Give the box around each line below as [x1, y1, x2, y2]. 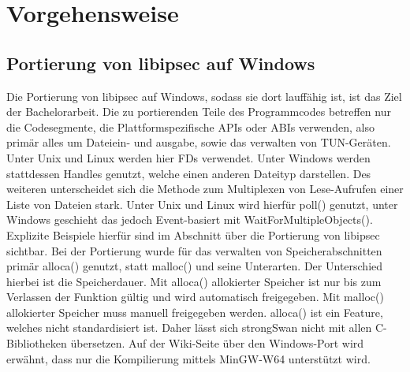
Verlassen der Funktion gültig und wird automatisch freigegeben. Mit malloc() [6, 288, 384, 305]
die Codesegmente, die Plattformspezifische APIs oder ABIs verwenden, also [6, 118, 375, 135]
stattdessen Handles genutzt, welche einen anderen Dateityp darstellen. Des [6, 165, 371, 181]
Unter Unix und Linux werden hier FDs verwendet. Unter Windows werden [6, 149, 371, 166]
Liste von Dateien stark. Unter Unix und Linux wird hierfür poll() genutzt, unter [6, 195, 398, 212]
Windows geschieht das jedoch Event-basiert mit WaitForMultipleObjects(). [6, 211, 373, 228]
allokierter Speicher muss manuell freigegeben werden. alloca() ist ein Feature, [6, 303, 383, 320]
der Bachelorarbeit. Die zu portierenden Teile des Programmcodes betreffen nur [6, 103, 391, 120]
